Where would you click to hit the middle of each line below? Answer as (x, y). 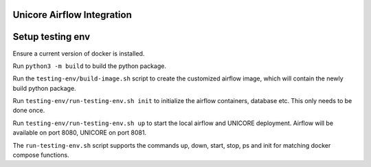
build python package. (44, 88)
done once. (29, 111)
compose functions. (41, 155)
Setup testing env (52, 37)
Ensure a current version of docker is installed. (79, 53)
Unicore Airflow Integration (72, 15)
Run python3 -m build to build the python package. (89, 66)
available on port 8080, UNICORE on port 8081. (80, 133)
